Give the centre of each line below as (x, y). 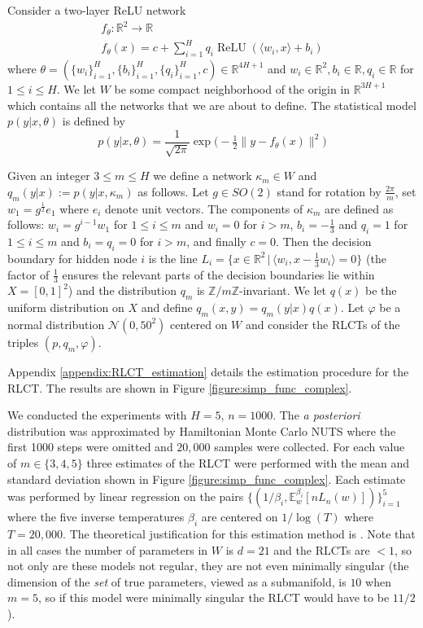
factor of (28, 274)
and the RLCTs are (322, 549)
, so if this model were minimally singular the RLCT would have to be (214, 597)
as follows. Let (173, 191)
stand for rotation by (329, 191)
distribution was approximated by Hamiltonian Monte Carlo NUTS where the (202, 430)
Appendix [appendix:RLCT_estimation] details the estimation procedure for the (208, 371)
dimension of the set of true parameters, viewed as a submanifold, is (177, 581)
